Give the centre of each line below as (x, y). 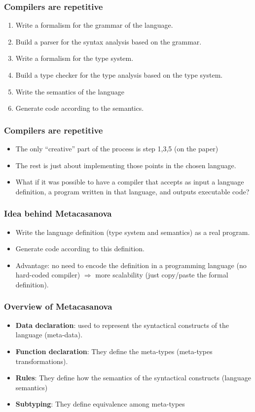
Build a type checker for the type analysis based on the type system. (119, 75)
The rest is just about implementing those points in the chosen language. (126, 165)
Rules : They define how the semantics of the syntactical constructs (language (133, 378)
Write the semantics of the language (70, 91)
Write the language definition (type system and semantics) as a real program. (133, 232)
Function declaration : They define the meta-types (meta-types (114, 351)
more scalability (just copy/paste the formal (162, 275)
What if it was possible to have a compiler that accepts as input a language (130, 182)
